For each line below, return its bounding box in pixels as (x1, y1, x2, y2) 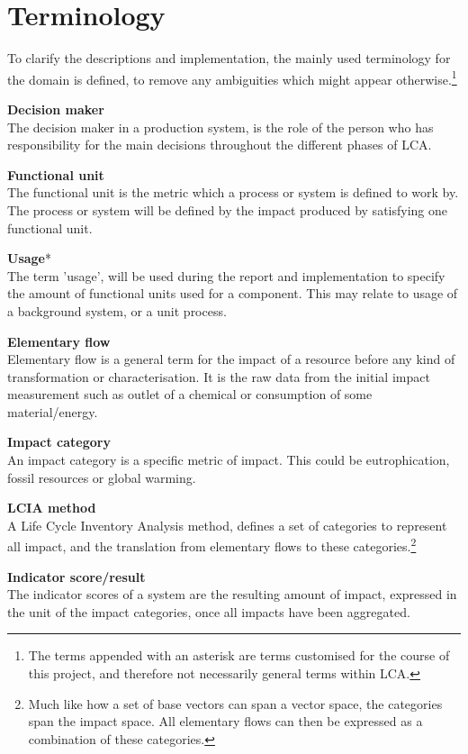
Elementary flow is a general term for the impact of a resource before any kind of (7, 350, 455, 368)
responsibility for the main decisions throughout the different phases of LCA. (7, 135, 432, 154)
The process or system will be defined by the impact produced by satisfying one (7, 200, 448, 219)
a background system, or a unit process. (7, 301, 227, 320)
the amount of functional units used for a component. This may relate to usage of (7, 284, 458, 303)
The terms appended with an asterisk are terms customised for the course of (28, 646, 450, 665)
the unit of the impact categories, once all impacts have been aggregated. (7, 602, 410, 621)
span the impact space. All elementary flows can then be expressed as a (28, 712, 423, 731)
